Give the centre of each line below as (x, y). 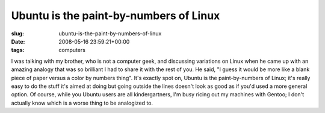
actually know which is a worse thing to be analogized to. (82, 103)
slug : (17, 33)
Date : (18, 41)
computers (72, 50)
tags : (18, 50)
